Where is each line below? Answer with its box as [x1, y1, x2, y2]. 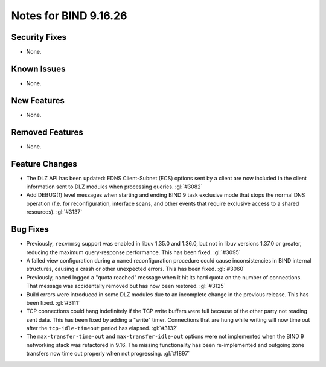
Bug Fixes [11, 224, 50, 235]
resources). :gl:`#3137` [26, 208, 83, 215]
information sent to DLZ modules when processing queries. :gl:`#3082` [26, 183, 203, 190]
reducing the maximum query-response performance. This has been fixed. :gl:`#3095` [26, 248, 241, 256]
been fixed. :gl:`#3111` [26, 299, 80, 306]
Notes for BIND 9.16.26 [11, 9, 127, 22]
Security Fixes [11, 32, 66, 42]
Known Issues [11, 63, 66, 74]
